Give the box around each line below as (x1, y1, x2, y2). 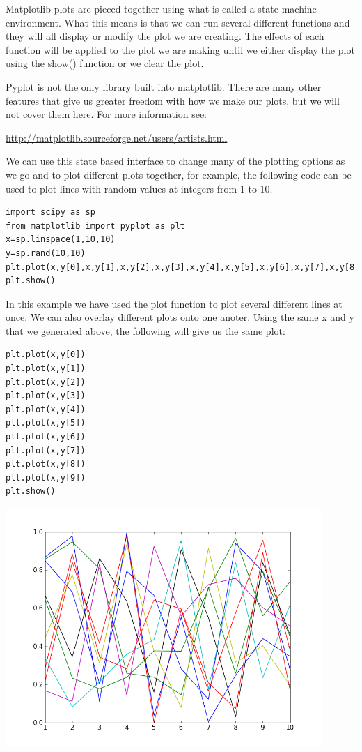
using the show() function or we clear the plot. (6, 56, 204, 70)
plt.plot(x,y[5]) (6, 418, 86, 428)
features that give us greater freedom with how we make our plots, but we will (6, 93, 340, 107)
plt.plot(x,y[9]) (6, 472, 86, 483)
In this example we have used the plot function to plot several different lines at (6, 296, 343, 310)
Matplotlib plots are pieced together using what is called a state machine (6, 1, 317, 15)
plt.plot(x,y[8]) (6, 459, 86, 469)
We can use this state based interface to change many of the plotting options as (6, 153, 345, 168)
